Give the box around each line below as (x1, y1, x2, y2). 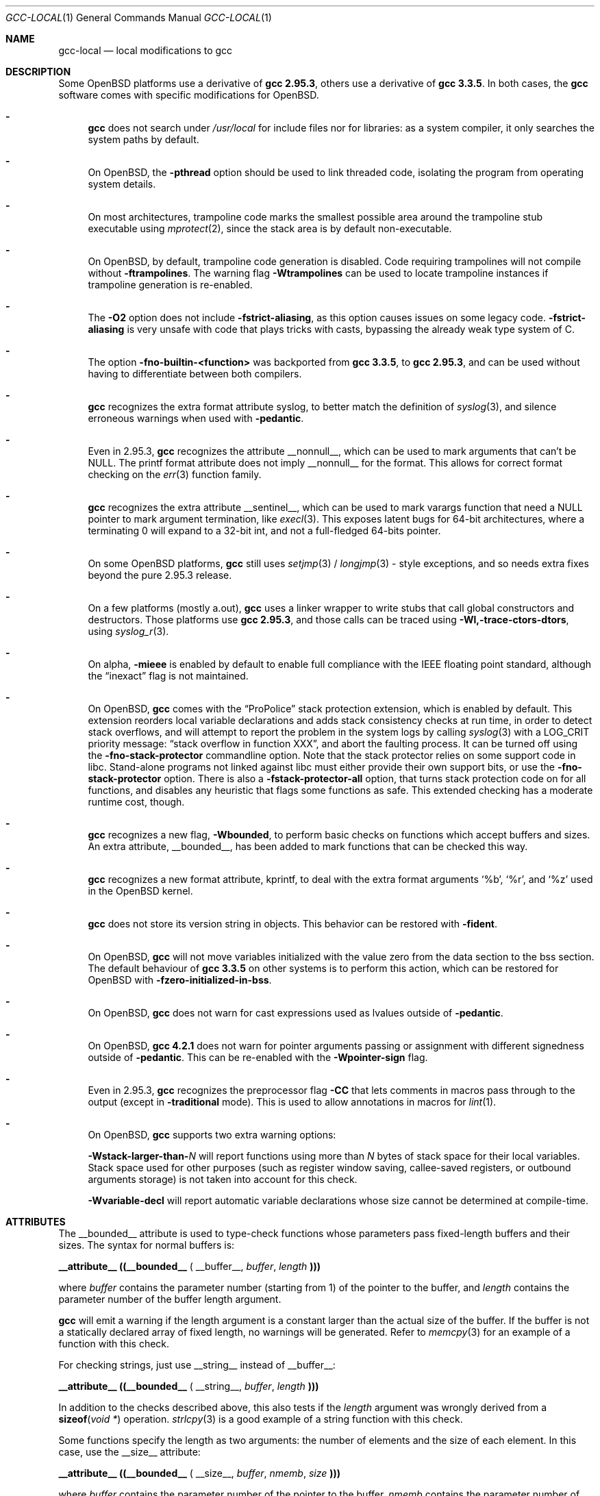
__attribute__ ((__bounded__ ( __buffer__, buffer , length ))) (58, 1260, 321, 1272)
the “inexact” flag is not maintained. (88, 670, 249, 682)
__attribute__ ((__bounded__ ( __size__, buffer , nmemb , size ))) (58, 1467, 341, 1479)
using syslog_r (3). (88, 625, 169, 637)
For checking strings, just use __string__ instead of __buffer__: (58, 1359, 336, 1371)
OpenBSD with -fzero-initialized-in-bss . (88, 974, 272, 986)
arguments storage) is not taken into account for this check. (88, 1173, 358, 1185)
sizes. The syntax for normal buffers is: (58, 1239, 235, 1251)
